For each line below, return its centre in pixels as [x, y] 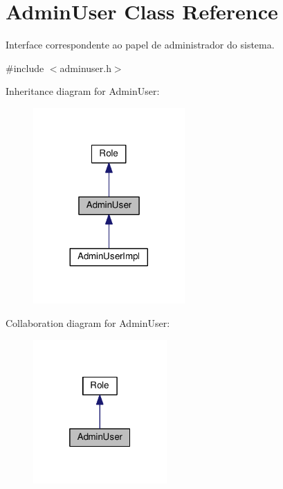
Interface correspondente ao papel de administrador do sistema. [140, 45]
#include [25, 68]
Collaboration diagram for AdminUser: [88, 323]
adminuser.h [85, 68]
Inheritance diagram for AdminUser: [83, 91]
